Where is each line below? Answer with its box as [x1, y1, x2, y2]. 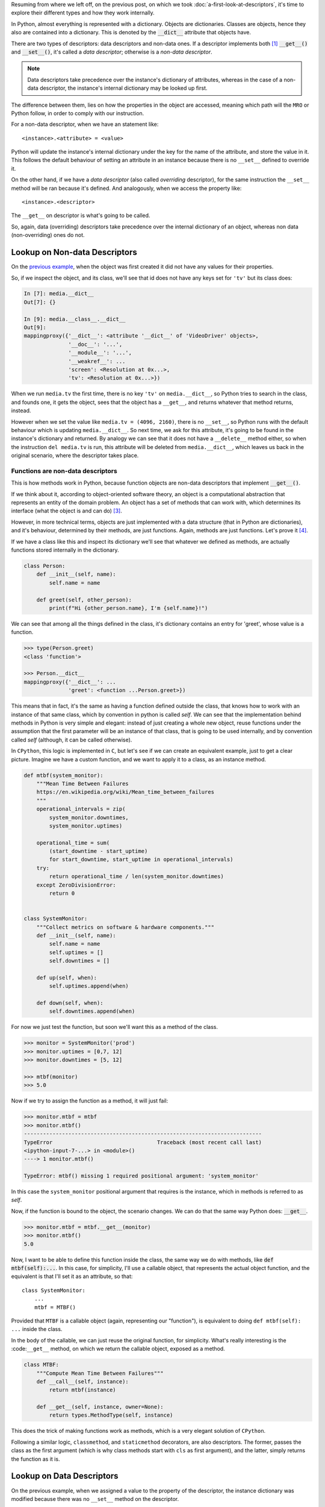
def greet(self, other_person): [36, 596, 132, 603]
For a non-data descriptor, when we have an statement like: [11, 121, 159, 128]
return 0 [49, 890, 75, 897]
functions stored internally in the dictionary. [11, 546, 119, 553]
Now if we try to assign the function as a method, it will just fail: [11, 1097, 169, 1104]
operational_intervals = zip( [36, 805, 126, 813]
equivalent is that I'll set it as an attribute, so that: [11, 1273, 133, 1280]
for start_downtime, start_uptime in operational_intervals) [49, 856, 234, 863]
